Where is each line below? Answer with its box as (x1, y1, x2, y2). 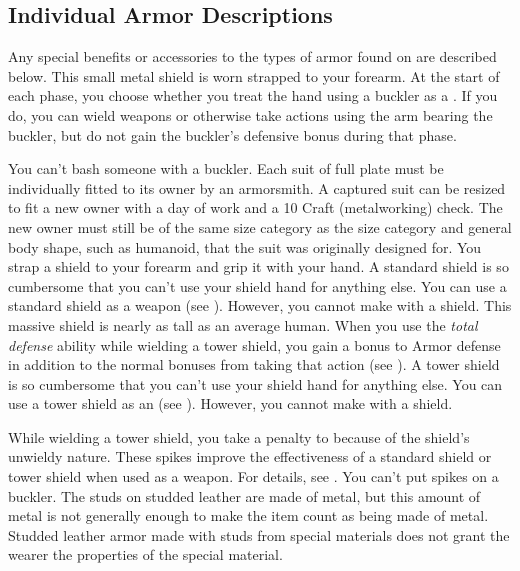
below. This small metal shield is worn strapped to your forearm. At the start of (8, 65, 500, 86)
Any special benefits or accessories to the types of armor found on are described (8, 46, 497, 67)
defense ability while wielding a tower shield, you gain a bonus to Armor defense (8, 334, 501, 355)
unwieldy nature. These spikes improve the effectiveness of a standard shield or (8, 446, 492, 467)
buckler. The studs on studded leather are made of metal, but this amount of (8, 485, 481, 506)
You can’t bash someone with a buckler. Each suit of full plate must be (8, 158, 444, 179)
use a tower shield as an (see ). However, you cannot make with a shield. (8, 393, 453, 414)
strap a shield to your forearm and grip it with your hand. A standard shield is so (8, 256, 509, 277)
